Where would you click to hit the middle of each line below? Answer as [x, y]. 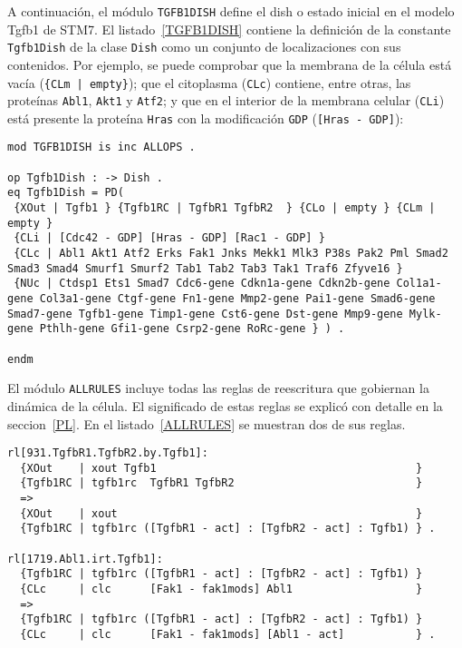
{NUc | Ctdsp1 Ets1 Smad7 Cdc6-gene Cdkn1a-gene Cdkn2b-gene [202, 284]
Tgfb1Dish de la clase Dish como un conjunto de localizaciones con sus [204, 47]
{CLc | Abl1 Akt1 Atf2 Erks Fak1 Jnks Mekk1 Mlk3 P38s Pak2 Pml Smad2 [231, 254]
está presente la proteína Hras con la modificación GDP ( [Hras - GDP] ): [206, 118]
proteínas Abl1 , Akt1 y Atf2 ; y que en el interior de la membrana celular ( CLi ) [226, 100]
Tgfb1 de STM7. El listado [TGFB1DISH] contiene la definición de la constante [229, 29]
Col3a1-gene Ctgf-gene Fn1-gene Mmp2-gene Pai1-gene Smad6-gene [237, 299]
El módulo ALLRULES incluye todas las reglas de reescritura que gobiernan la [218, 388]
